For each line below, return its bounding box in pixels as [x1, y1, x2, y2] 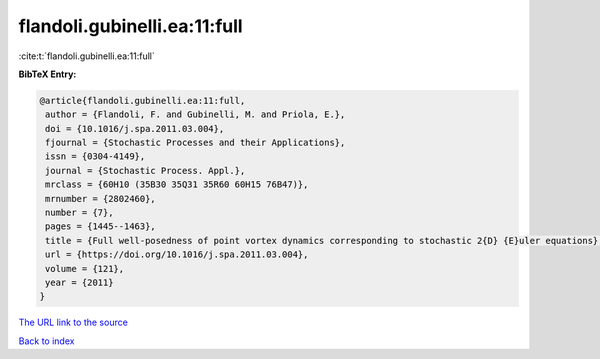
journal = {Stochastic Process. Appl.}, [45, 165, 246, 176]
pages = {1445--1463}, [45, 221, 157, 232]
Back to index [18, 335, 75, 347]
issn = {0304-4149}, [45, 151, 146, 162]
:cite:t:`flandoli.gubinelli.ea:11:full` [18, 50, 155, 62]
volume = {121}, [45, 263, 125, 274]
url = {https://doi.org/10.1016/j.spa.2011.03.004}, [45, 249, 309, 260]
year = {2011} [45, 277, 114, 288]
